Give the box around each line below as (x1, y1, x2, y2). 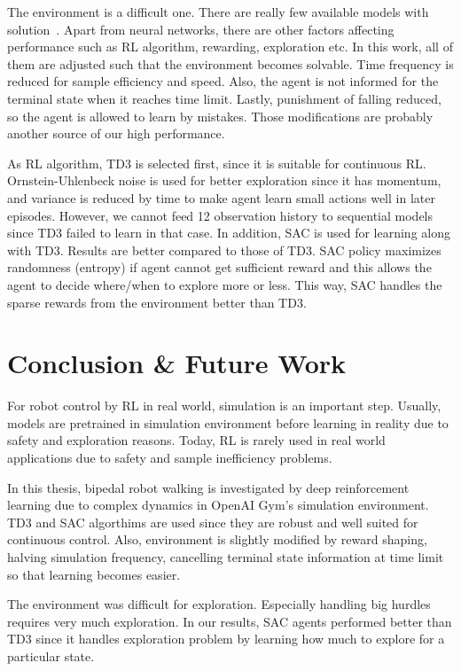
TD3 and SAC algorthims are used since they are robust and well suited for (7, 512, 418, 531)
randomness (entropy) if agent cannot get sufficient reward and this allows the (7, 258, 432, 277)
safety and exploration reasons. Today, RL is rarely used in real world (7, 431, 386, 449)
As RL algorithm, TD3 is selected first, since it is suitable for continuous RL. (7, 153, 426, 172)
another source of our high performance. (7, 124, 225, 143)
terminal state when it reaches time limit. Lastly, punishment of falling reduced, (7, 89, 441, 107)
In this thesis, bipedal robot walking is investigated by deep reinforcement (7, 478, 410, 496)
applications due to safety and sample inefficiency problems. (7, 449, 332, 466)
